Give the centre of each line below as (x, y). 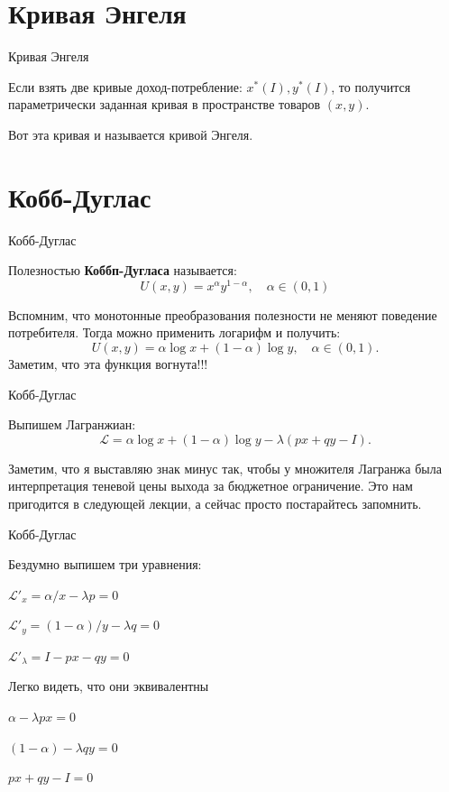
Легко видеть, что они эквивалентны (109, 686)
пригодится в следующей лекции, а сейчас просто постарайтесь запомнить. (215, 504)
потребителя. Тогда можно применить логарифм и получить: (174, 332)
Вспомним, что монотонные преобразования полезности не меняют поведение (223, 314)
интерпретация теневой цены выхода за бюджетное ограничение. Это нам (211, 486)
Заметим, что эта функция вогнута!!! (108, 364)
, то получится (371, 86)
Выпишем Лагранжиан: (72, 424)
